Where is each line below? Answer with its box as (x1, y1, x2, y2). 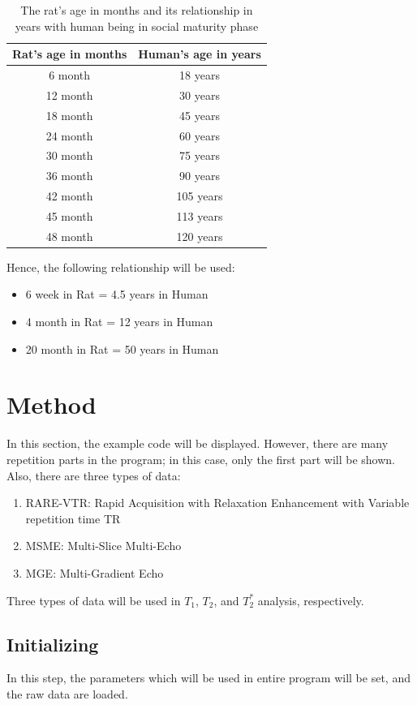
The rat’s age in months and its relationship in (20, 2, 253, 18)
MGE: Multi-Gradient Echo (25, 564, 164, 581)
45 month (45, 207, 93, 224)
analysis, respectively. (257, 591, 364, 608)
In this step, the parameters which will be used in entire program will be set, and (6, 669, 411, 686)
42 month (45, 187, 93, 204)
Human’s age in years (138, 45, 261, 62)
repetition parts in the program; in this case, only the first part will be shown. (6, 450, 395, 467)
